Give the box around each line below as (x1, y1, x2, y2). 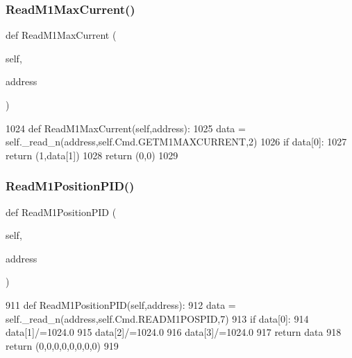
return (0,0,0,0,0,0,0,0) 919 (6, 338, 119, 352)
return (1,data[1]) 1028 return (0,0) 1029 (6, 147, 178, 162)
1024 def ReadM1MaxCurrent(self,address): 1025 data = (6, 120, 246, 135)
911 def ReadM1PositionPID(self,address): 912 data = (6, 297, 236, 312)
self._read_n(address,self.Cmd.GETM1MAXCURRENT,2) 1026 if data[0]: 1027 (6, 134, 347, 149)
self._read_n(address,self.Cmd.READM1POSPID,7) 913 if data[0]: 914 (6, 311, 309, 325)
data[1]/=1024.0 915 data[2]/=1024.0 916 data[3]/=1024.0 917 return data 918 (6, 325, 342, 339)
